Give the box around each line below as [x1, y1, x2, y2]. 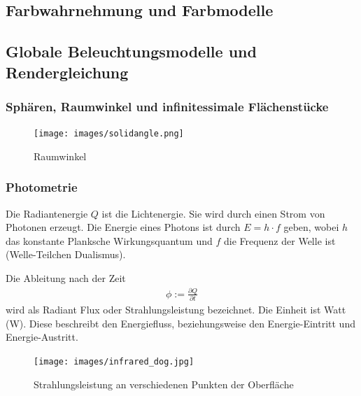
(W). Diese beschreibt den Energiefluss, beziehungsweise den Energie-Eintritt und [6, 316, 355, 330]
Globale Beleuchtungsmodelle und [6, 41, 257, 62]
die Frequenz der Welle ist [223, 233, 336, 248]
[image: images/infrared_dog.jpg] [34, 357, 194, 367]
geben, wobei [283, 220, 339, 234]
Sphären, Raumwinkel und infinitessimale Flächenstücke [6, 97, 329, 115]
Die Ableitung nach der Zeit [6, 271, 126, 285]
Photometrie [6, 178, 78, 196]
